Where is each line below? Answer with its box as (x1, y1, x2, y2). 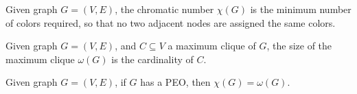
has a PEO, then (140, 75, 211, 89)
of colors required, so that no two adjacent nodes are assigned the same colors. (5, 15, 336, 30)
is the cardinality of (111, 51, 194, 66)
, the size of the (266, 38, 332, 53)
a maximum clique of (168, 38, 256, 53)
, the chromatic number (115, 2, 214, 16)
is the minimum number (250, 2, 352, 16)
